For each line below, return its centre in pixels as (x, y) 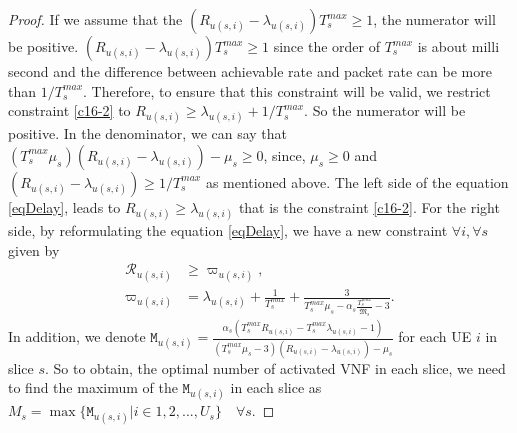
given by (34, 249)
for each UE (435, 336)
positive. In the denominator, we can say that (148, 133)
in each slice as (276, 387)
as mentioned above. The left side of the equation (357, 181)
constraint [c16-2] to (69, 110)
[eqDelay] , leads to (64, 206)
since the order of (326, 46)
